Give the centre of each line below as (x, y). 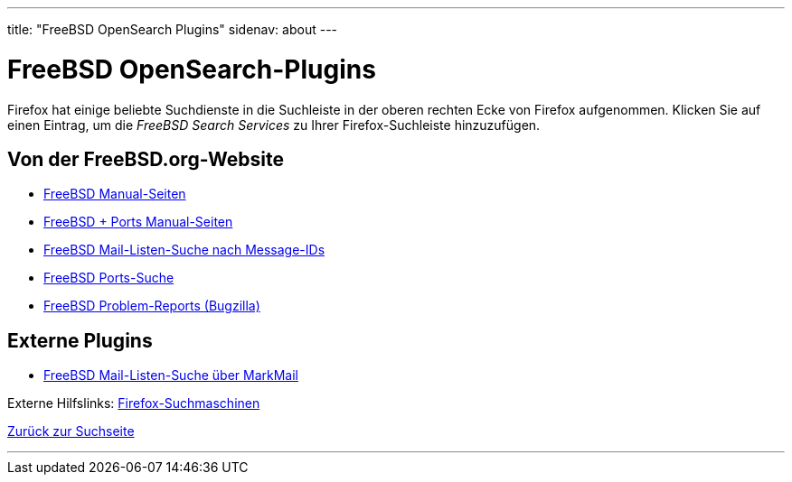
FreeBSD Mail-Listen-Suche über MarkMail (171, 375)
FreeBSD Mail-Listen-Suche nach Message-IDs (184, 250)
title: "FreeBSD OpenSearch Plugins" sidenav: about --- (173, 29)
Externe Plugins (80, 340)
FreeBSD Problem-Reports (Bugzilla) (152, 306)
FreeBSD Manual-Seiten (115, 194)
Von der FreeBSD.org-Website (146, 159)
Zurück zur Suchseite (71, 431)
